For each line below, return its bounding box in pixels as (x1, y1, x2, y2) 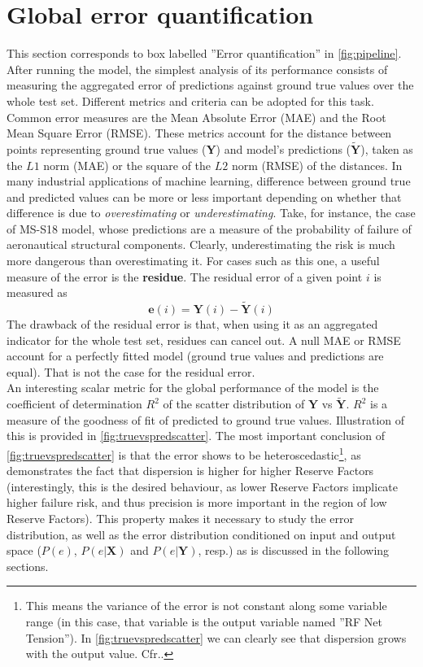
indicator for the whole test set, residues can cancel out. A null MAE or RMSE (7, 331, 401, 348)
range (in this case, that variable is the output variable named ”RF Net (25, 613, 383, 630)
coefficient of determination (7, 395, 142, 412)
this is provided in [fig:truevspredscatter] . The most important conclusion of (7, 427, 386, 444)
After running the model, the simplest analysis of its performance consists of (7, 60, 388, 77)
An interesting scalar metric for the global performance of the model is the (7, 379, 379, 396)
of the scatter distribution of (163, 395, 305, 412)
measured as (7, 284, 68, 301)
